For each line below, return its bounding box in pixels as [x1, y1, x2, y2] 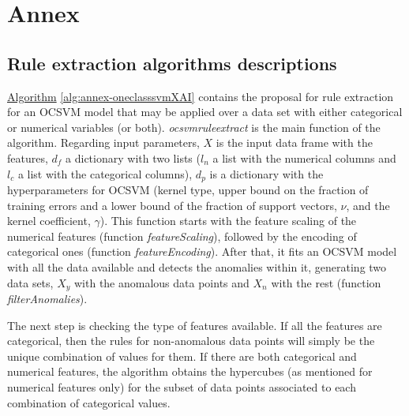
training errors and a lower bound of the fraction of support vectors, [7, 197, 337, 213]
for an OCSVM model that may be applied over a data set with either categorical [7, 103, 403, 120]
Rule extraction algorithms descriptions [7, 51, 337, 75]
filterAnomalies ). [7, 290, 88, 307]
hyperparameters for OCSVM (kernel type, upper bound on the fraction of [7, 182, 369, 197]
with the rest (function [271, 274, 381, 290]
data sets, [7, 274, 54, 290]
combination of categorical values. [7, 394, 171, 410]
